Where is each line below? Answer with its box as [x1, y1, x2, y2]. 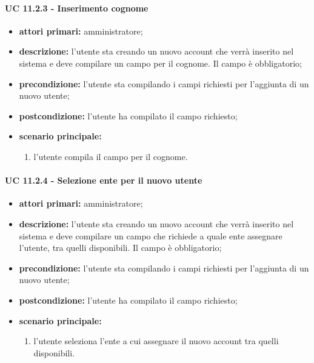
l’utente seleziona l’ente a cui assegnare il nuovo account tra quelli [33, 335, 279, 347]
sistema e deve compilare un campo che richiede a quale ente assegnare [19, 229, 282, 242]
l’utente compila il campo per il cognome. [33, 150, 188, 162]
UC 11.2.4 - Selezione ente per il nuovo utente [5, 174, 202, 187]
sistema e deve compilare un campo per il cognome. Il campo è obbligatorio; [19, 56, 302, 69]
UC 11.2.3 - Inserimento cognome [5, 1, 149, 14]
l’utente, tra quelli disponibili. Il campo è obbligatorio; [19, 241, 222, 254]
